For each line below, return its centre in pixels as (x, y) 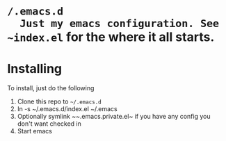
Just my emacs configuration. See (120, 24)
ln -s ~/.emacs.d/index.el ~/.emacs (67, 109)
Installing (35, 69)
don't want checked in (49, 124)
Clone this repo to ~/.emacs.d (59, 101)
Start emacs (34, 131)
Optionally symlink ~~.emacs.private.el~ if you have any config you (114, 117)
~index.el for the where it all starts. (111, 37)
